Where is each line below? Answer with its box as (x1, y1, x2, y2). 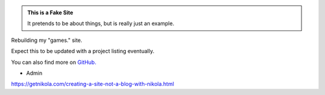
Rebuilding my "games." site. (11, 36, 82, 44)
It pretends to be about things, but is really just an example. (27, 20, 175, 27)
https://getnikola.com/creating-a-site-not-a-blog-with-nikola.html (11, 81, 175, 88)
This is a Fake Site (27, 9, 73, 16)
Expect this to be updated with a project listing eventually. (11, 48, 155, 55)
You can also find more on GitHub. (11, 59, 96, 66)
